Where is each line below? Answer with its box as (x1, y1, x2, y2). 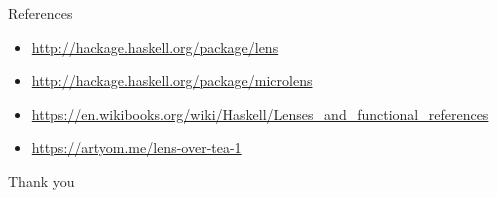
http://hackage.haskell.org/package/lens (31, 36, 279, 57)
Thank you (8, 170, 75, 191)
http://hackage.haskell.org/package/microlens (31, 70, 313, 91)
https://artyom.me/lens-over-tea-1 (31, 137, 242, 158)
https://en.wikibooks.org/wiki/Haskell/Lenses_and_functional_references (31, 103, 489, 124)
